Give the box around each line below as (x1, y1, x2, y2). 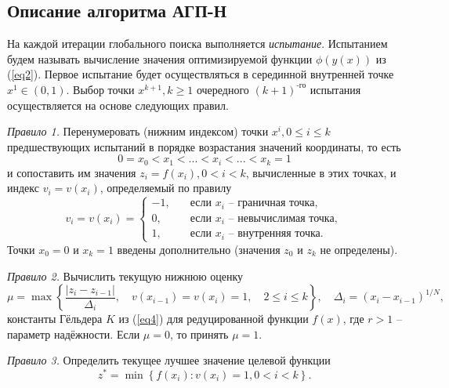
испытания (310, 81, 361, 97)
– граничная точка (228, 198, 315, 209)
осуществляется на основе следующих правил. (7, 96, 229, 113)
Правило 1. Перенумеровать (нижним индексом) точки (7, 123, 269, 140)
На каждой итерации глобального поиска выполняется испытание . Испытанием (7, 35, 388, 52)
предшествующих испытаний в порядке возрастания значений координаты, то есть (7, 138, 401, 154)
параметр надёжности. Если (7, 325, 140, 342)
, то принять (169, 325, 229, 342)
